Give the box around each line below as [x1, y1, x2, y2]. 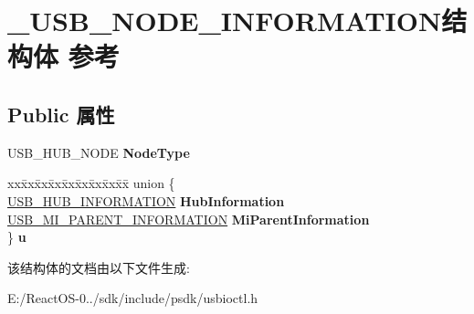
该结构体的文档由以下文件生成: [7, 257, 190, 277]
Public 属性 [7, 99, 115, 128]
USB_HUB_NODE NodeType [7, 142, 190, 162]
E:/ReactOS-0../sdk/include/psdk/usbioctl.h [7, 288, 258, 308]
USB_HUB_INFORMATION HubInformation [7, 191, 285, 210]
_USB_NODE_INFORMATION [7, 2, 442, 39]
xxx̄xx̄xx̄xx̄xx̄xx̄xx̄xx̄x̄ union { [7, 173, 175, 193]
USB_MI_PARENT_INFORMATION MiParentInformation [7, 209, 370, 228]
